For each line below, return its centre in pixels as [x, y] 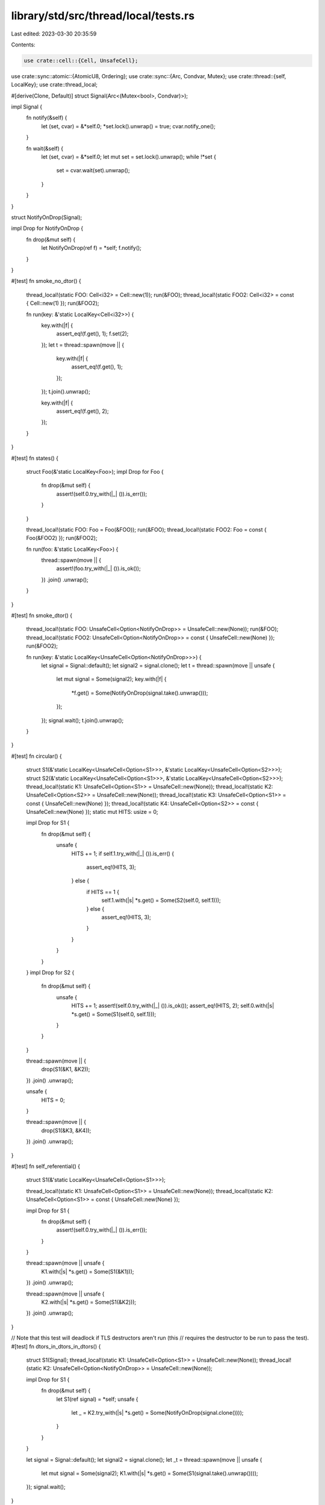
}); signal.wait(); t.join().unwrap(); [82, 720]
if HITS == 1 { [103, 892]
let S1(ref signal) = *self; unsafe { [97, 1399]
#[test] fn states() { [35, 458]
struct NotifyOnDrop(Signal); [47, 217]
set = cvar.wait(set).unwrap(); [93, 170]
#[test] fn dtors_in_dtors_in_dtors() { [56, 1346]
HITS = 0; [53, 1100]
